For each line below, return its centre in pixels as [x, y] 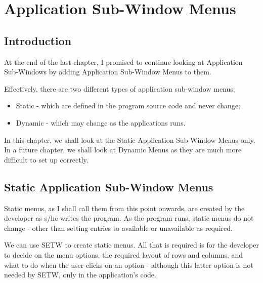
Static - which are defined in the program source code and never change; [128, 106]
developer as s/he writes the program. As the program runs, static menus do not [129, 218]
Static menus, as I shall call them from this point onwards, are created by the [124, 208]
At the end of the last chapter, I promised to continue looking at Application [123, 62]
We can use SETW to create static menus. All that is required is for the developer [131, 245]
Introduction [38, 40]
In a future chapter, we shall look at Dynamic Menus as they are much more [123, 150]
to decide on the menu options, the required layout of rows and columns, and [124, 254]
